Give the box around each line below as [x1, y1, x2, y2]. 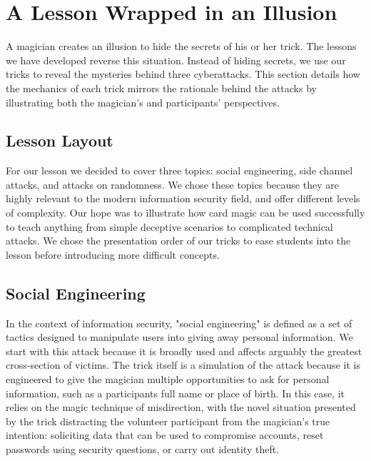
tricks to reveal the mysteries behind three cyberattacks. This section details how [6, 66, 360, 81]
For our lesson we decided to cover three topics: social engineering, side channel [6, 163, 353, 178]
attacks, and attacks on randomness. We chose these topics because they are [6, 177, 339, 192]
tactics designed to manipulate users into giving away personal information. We [6, 329, 353, 344]
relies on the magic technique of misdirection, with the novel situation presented [6, 400, 356, 415]
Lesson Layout [6, 129, 113, 152]
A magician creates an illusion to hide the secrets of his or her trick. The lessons [6, 39, 357, 54]
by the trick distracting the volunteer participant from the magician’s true [6, 413, 330, 428]
